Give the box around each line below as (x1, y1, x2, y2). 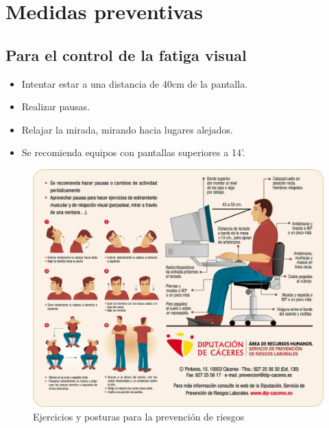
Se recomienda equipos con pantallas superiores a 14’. (21, 145, 245, 160)
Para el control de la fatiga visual (5, 44, 247, 65)
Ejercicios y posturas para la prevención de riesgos (33, 409, 245, 423)
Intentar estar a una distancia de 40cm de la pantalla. (21, 76, 248, 90)
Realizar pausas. (21, 99, 90, 114)
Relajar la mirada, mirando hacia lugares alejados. (21, 122, 233, 136)
